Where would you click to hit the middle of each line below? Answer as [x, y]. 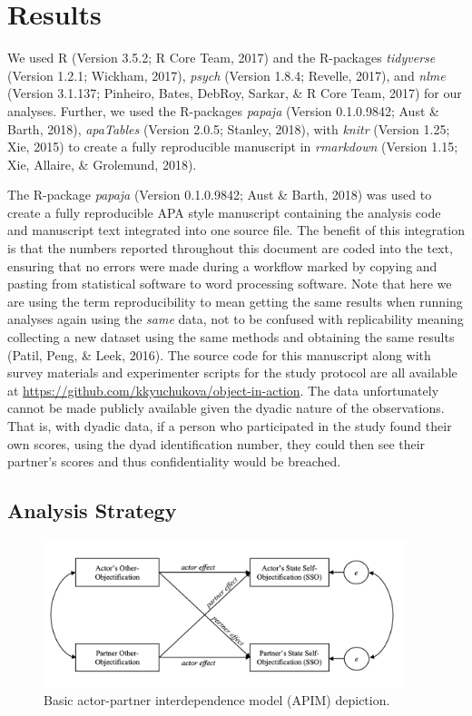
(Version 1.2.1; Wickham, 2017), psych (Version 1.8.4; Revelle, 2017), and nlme [226, 75]
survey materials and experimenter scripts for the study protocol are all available [232, 373]
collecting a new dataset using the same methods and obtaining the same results [231, 337]
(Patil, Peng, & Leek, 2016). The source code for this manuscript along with [219, 354]
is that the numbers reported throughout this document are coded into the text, [230, 248]
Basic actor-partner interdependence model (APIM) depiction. [217, 700]
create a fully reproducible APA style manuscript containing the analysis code [224, 212]
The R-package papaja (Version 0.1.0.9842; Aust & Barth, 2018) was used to [220, 195]
